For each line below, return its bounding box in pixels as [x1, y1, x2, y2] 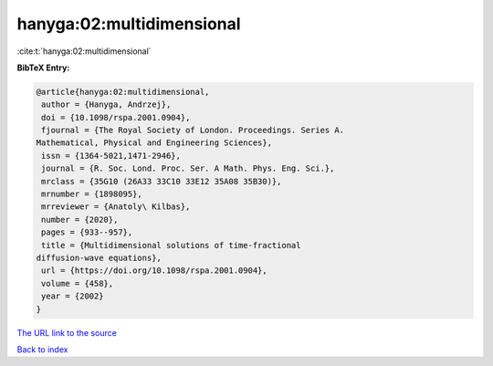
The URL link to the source [16, 327, 118, 338]
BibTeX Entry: [16, 62, 70, 73]
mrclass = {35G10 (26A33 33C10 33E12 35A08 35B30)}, [41, 176, 282, 186]
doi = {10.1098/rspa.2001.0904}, [41, 112, 191, 122]
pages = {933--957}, [41, 227, 133, 237]
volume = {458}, [41, 278, 114, 288]
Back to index [16, 343, 68, 355]
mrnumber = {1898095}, [41, 189, 143, 200]
